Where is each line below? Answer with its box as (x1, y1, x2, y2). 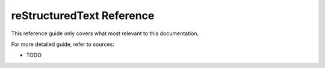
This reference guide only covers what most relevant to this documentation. (11, 30, 199, 37)
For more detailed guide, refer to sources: (11, 41, 114, 48)
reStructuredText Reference (11, 9, 155, 22)
